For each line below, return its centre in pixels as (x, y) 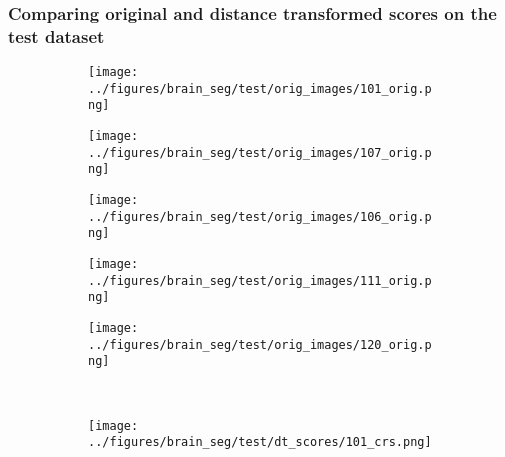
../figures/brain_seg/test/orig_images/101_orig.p (260, 88)
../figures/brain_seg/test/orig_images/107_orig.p (260, 152)
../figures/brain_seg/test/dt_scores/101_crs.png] (260, 442)
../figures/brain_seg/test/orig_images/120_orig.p (260, 344)
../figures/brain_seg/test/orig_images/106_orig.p (260, 216)
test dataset (56, 35)
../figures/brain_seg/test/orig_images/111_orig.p (260, 280)
